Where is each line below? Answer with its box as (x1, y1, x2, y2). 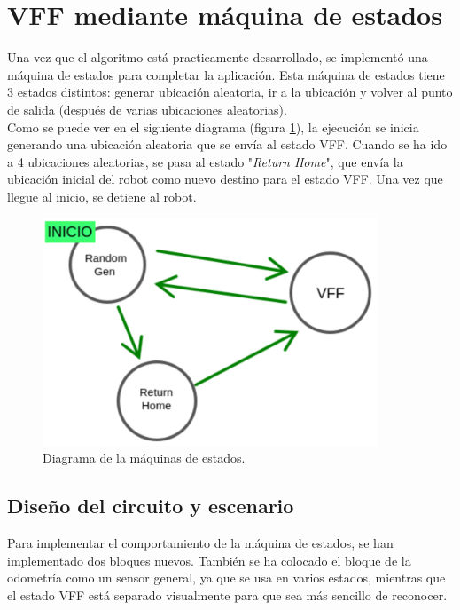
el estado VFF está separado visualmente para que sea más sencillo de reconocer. (7, 586, 448, 605)
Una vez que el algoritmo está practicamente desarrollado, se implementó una (7, 48, 428, 67)
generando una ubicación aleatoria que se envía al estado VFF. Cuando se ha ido (7, 135, 448, 154)
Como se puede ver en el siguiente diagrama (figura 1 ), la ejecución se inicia (7, 117, 419, 136)
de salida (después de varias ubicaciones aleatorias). (7, 99, 287, 118)
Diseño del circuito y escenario (7, 492, 294, 519)
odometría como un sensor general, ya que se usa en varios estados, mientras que (7, 568, 446, 587)
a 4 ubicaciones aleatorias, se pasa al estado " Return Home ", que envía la (7, 152, 403, 170)
